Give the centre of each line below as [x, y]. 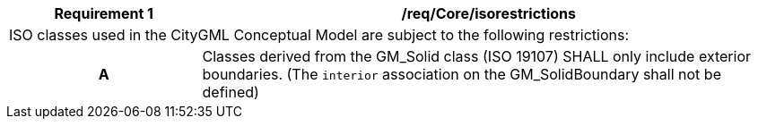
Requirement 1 [104, 13]
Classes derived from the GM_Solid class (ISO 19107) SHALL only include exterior [477, 56]
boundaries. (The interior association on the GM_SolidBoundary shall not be [462, 74]
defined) [231, 92]
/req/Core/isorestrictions [489, 13]
